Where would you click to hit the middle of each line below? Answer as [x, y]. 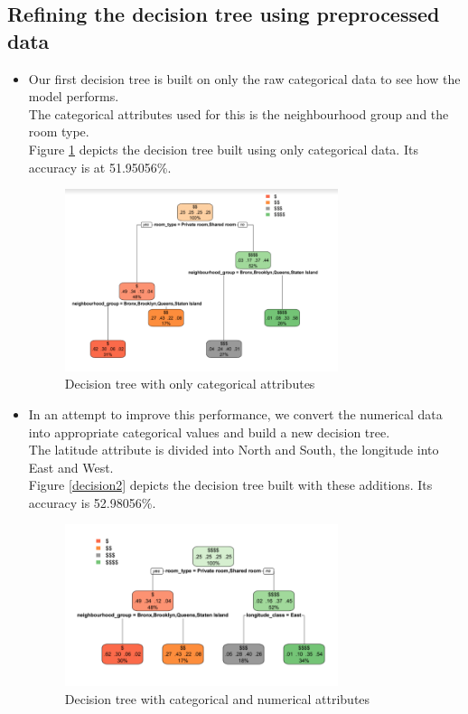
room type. [59, 132]
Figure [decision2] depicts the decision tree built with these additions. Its [230, 485]
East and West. [71, 467]
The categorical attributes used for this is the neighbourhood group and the [239, 113]
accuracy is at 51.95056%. [100, 167]
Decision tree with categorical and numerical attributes [217, 698]
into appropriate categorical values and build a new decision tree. [209, 432]
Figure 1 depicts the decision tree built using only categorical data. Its [223, 149]
